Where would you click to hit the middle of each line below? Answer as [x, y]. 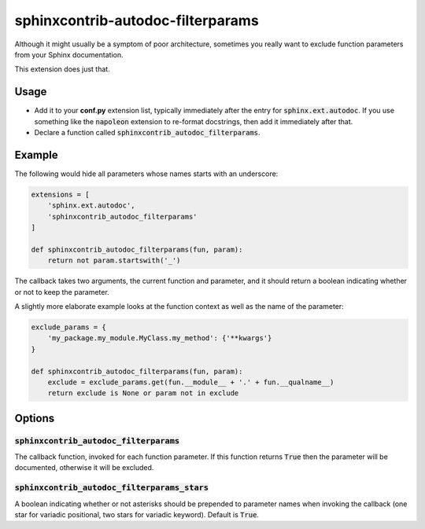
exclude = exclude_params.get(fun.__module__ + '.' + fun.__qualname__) [191, 382]
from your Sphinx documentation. [69, 54]
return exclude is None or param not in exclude [143, 393]
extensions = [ [60, 194]
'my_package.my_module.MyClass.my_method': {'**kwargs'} [160, 338]
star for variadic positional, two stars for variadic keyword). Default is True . [137, 515]
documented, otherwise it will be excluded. [84, 468]
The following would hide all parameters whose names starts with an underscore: [146, 174]
